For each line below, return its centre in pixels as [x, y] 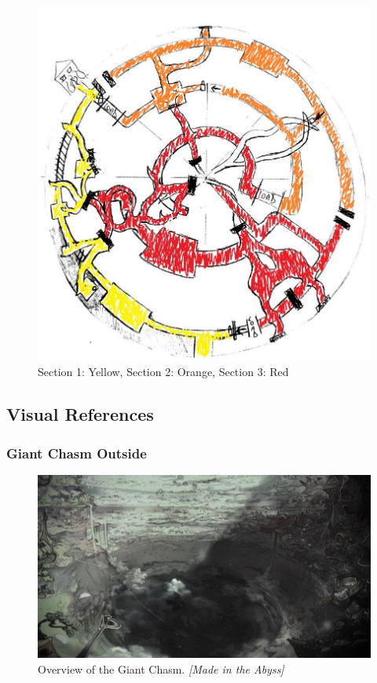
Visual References [80, 414]
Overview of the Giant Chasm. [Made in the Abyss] [161, 668]
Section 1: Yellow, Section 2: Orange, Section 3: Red [163, 372]
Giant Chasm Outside [77, 453]
